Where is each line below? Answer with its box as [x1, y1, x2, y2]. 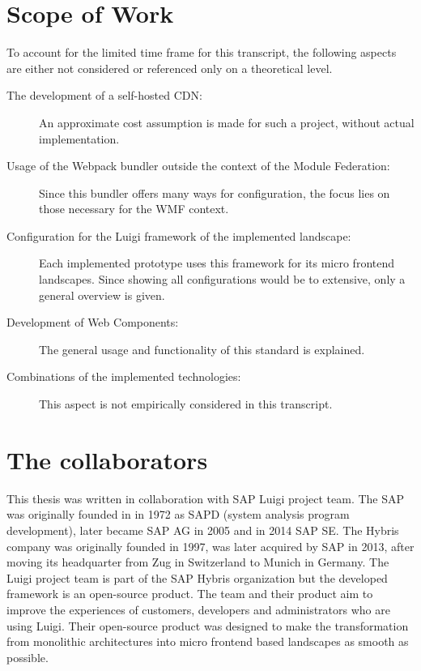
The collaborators [6, 442, 208, 476]
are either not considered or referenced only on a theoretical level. [6, 59, 333, 76]
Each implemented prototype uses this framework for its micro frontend [39, 254, 395, 271]
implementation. [39, 130, 120, 147]
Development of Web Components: [6, 314, 179, 331]
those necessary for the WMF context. [39, 200, 229, 217]
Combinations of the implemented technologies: [6, 368, 241, 385]
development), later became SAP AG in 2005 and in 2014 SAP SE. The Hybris [6, 521, 399, 538]
